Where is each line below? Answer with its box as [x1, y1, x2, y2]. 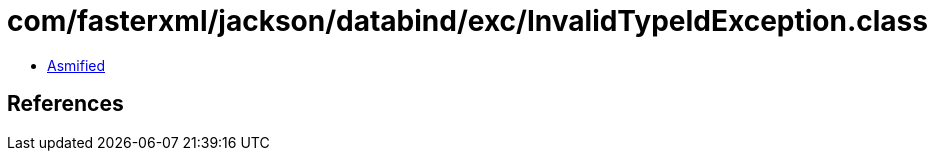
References [7, 91, 124, 117]
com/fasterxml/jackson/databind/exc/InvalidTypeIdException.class [7, 4, 928, 38]
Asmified [47, 56, 106, 74]
